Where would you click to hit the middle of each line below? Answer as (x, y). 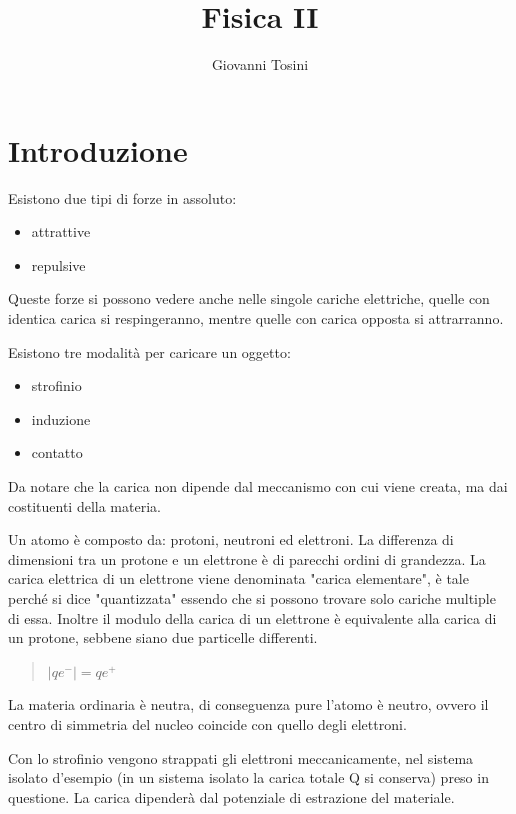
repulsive (58, 264)
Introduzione (98, 149)
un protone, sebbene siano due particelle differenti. (163, 637)
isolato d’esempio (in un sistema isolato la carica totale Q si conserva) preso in (248, 777)
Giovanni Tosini (260, 64)
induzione (61, 418)
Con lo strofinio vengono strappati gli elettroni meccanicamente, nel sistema (241, 757)
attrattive (61, 231)
